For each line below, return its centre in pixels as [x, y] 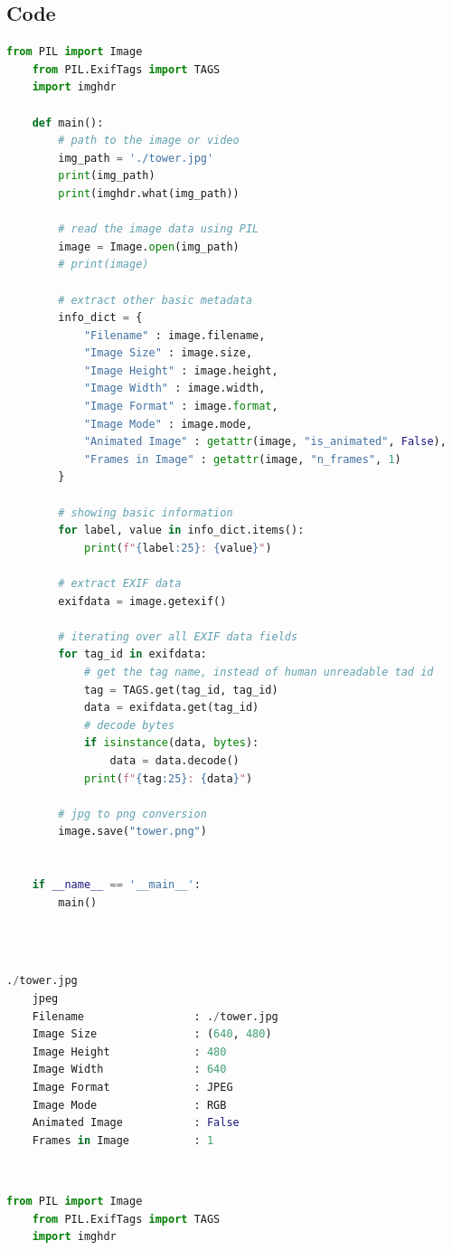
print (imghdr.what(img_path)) [149, 193]
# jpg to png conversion [132, 814]
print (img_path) [107, 176]
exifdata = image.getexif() [142, 601]
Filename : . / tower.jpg [155, 1016]
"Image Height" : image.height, [181, 370]
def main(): [68, 123]
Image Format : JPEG [132, 1088]
